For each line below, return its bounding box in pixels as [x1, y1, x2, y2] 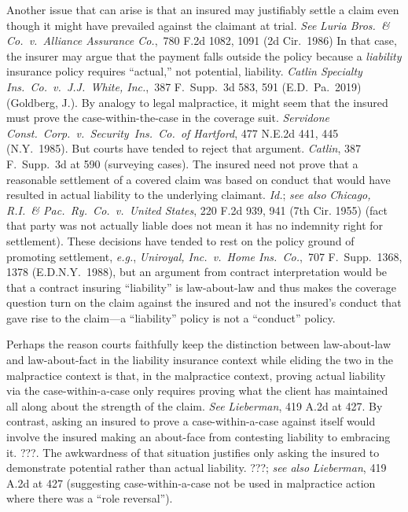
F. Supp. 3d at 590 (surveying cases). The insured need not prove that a [6, 155, 358, 171]
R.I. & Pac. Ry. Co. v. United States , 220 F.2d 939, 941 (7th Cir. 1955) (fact [6, 201, 388, 218]
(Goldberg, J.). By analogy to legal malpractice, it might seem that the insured [6, 94, 388, 110]
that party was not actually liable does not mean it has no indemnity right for [6, 217, 384, 234]
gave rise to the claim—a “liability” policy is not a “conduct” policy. [6, 309, 336, 326]
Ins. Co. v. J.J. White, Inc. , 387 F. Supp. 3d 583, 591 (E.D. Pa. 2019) [6, 78, 362, 94]
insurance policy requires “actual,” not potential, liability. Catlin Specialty [6, 63, 362, 79]
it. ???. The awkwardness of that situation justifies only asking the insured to [6, 444, 380, 460]
